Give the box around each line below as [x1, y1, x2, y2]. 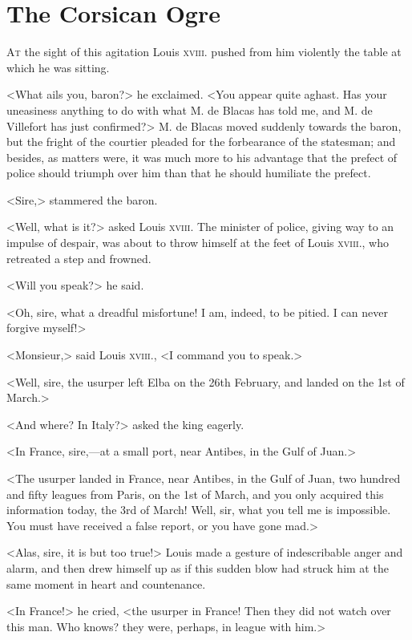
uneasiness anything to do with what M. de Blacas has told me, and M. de [6, 101, 373, 118]
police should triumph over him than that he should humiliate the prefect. [6, 164, 371, 181]
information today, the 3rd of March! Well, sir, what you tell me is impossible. [6, 501, 391, 518]
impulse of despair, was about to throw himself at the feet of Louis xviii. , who [6, 234, 390, 251]
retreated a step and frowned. [6, 249, 151, 266]
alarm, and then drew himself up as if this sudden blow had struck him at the [6, 559, 389, 576]
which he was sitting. [6, 59, 110, 75]
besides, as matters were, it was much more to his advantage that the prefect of [6, 148, 398, 165]
